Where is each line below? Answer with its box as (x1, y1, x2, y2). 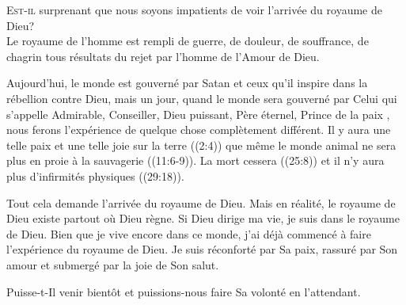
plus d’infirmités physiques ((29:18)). (6, 167, 184, 184)
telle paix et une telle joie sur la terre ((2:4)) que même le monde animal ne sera (6, 136, 397, 153)
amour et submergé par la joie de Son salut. (6, 256, 219, 273)
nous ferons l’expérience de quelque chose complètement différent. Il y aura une (6, 121, 391, 138)
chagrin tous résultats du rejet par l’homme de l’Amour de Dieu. (6, 48, 320, 64)
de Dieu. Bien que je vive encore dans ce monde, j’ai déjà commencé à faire (6, 225, 371, 242)
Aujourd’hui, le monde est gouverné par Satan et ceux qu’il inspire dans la (6, 74, 368, 91)
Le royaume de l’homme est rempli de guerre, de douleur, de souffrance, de (6, 32, 369, 49)
